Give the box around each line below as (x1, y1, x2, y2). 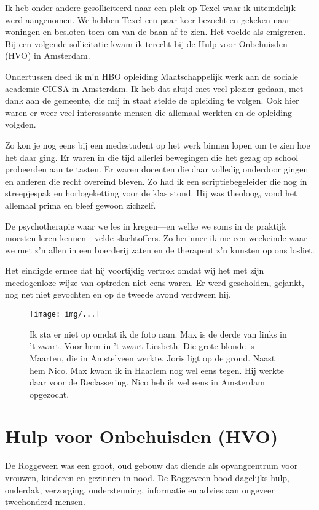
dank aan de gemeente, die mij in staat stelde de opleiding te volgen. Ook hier (5, 94, 299, 107)
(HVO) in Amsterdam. (5, 49, 90, 62)
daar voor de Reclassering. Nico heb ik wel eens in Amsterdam (30, 376, 265, 388)
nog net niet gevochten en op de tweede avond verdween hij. (5, 288, 231, 301)
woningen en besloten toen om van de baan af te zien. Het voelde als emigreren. (5, 25, 306, 38)
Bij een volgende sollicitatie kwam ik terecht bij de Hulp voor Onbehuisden (5, 37, 288, 50)
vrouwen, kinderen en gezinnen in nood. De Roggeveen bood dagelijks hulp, (5, 471, 289, 484)
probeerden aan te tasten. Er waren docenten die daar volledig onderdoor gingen (5, 163, 309, 176)
